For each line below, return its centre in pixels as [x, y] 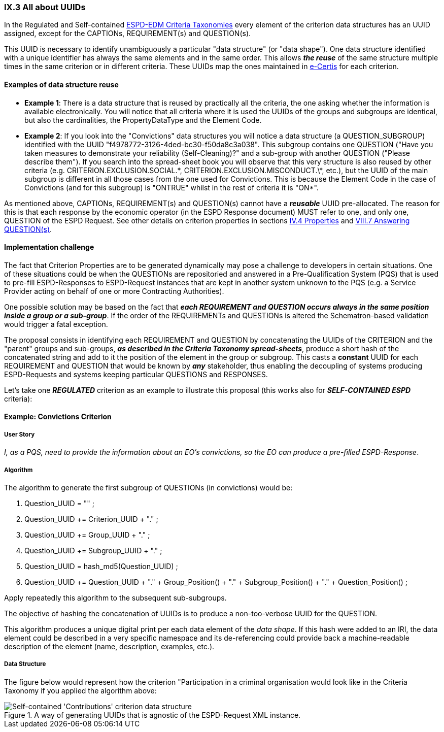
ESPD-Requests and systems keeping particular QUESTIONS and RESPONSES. [136, 374]
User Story [20, 434]
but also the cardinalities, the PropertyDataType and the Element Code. [143, 120]
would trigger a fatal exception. [56, 324]
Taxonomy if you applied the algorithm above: [80, 690]
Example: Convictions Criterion [58, 417]
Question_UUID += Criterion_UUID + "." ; [91, 519]
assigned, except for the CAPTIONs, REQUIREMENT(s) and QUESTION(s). [128, 34]
